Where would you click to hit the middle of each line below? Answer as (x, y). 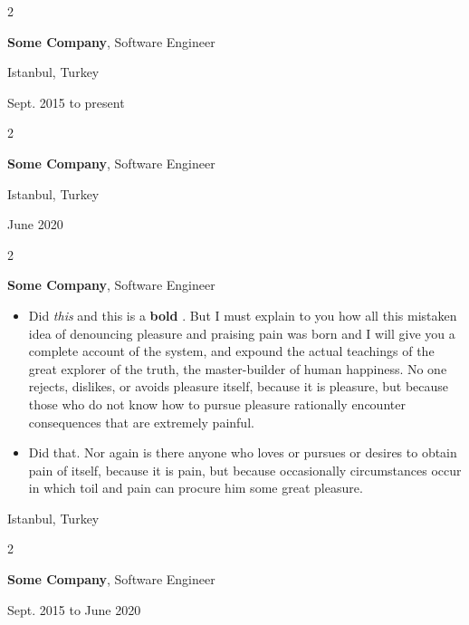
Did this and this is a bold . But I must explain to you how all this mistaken (243, 315)
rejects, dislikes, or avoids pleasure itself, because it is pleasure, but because (239, 386)
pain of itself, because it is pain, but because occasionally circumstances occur (245, 470)
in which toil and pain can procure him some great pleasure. (196, 488)
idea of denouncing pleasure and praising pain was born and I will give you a (242, 333)
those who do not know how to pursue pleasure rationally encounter (217, 404)
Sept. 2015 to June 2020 (74, 609)
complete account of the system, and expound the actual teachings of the (231, 351)
